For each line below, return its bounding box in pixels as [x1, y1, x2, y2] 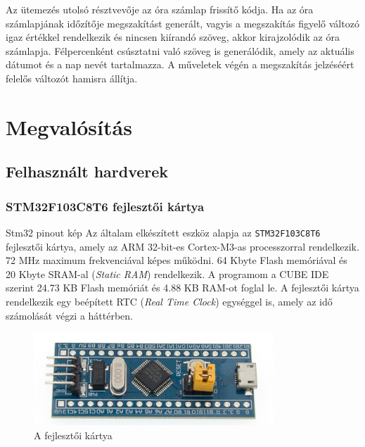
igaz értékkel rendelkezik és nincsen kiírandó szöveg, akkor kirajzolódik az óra [6, 30, 340, 44]
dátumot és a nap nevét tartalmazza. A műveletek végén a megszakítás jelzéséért [6, 57, 354, 72]
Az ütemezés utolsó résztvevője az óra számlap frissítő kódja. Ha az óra [6, 2, 314, 16]
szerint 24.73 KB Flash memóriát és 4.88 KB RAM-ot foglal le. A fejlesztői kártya [6, 280, 359, 295]
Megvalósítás [6, 112, 132, 141]
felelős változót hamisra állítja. [6, 70, 138, 85]
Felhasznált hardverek [6, 160, 169, 182]
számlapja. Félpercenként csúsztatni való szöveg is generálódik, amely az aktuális [6, 43, 354, 58]
